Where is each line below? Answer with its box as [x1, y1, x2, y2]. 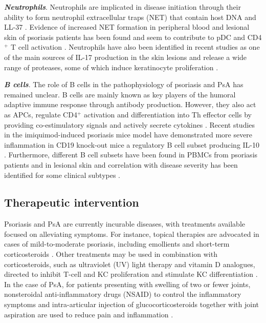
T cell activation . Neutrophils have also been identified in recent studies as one [11, 42, 260, 52]
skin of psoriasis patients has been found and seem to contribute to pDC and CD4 [4, 31, 262, 42]
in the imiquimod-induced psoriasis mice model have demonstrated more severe [4, 129, 253, 140]
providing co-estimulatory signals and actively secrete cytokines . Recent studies [4, 119, 255, 130]
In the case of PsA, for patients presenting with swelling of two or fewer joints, [4, 278, 251, 289]
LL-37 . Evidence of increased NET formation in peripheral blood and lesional [4, 22, 250, 32]
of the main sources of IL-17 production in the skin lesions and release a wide [4, 51, 247, 62]
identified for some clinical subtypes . [4, 169, 121, 180]
